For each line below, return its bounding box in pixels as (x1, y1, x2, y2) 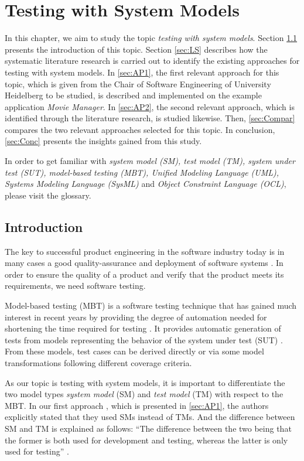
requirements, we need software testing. (5, 279, 146, 292)
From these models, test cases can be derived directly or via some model (5, 345, 264, 357)
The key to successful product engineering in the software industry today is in (5, 245, 285, 257)
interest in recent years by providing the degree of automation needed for (5, 310, 267, 323)
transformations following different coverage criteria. (5, 356, 192, 368)
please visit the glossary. (5, 189, 91, 201)
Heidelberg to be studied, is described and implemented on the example (5, 89, 262, 101)
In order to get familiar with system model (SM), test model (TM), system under (5, 155, 295, 167)
